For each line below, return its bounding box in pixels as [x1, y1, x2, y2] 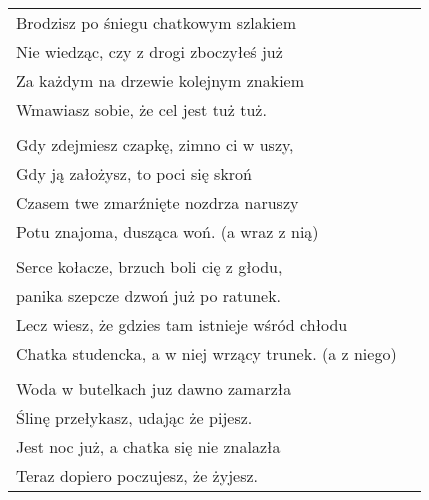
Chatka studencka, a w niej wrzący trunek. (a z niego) [16, 342, 397, 365]
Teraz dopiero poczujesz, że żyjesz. [16, 464, 259, 487]
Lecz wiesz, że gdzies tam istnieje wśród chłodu [16, 313, 348, 336]
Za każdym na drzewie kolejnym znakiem [16, 69, 305, 92]
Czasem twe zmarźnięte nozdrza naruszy [16, 191, 299, 214]
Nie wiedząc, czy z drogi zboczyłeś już [16, 40, 283, 63]
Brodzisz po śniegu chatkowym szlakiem [16, 11, 297, 34]
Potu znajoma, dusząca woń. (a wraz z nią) [16, 220, 319, 243]
